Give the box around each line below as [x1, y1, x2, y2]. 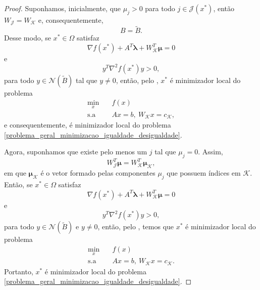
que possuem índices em [167, 168, 241, 178]
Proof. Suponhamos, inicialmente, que [4, 3, 121, 13]
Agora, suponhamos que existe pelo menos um [4, 146, 147, 157]
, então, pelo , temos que [97, 221, 174, 232]
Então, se [4, 179, 33, 190]
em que [4, 168, 26, 178]
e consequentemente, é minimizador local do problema [4, 119, 171, 130]
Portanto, [4, 266, 33, 276]
